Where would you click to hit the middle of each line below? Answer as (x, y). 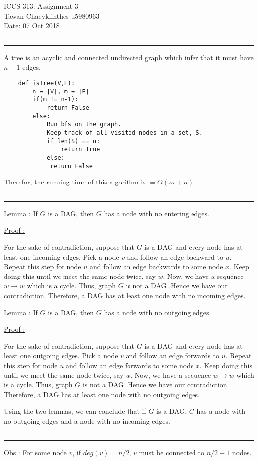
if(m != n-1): (56, 100)
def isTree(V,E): (47, 83)
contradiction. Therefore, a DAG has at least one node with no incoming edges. (125, 295)
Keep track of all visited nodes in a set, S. (125, 133)
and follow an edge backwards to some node (156, 266)
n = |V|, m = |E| (61, 91)
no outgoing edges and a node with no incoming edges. (87, 420)
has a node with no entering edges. (157, 213)
